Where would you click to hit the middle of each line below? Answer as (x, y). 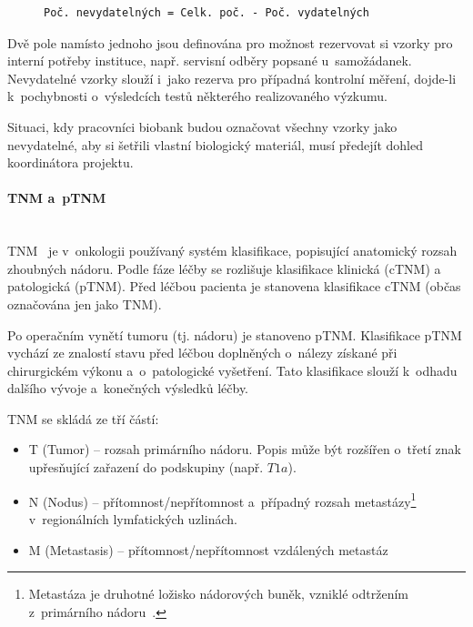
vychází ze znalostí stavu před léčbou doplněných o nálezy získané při (202, 353)
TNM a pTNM (57, 198)
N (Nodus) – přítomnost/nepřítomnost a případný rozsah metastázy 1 (222, 500)
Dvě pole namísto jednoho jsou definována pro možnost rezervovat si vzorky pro (230, 42)
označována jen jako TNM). (85, 303)
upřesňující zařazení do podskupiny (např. (146, 467)
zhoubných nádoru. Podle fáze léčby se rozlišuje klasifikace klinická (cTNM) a (224, 268)
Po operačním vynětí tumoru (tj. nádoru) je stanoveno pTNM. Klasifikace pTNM (235, 334)
